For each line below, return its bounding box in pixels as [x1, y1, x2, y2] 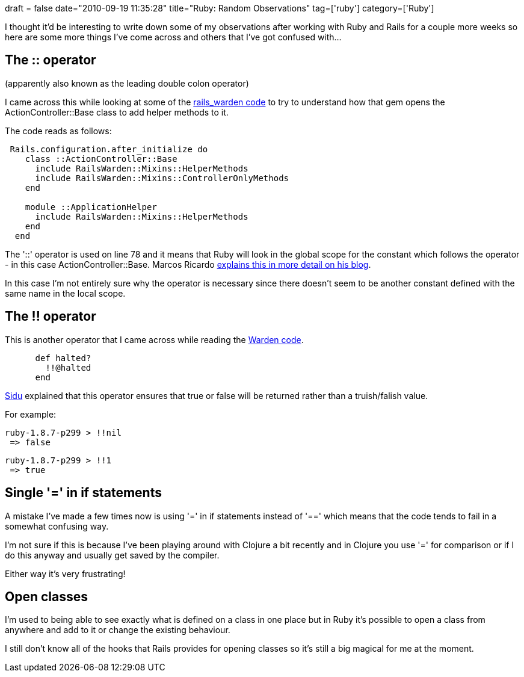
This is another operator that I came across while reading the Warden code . [5, 334, 304, 345]
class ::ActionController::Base [25, 153, 177, 164]
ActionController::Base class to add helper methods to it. [5, 107, 229, 117]
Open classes [5, 589, 88, 604]
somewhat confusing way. [5, 521, 109, 531]
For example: [5, 409, 57, 419]
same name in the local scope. [5, 288, 126, 298]
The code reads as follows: [5, 125, 112, 136]
